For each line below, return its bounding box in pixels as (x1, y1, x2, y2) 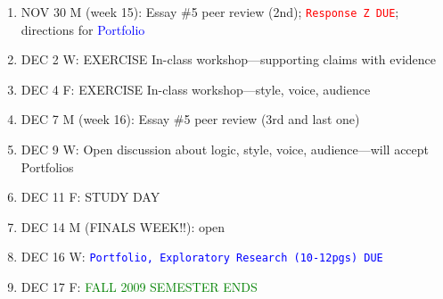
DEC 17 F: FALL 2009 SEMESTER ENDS (21, 278, 258, 296)
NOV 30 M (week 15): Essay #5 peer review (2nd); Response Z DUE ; (21, 3, 399, 21)
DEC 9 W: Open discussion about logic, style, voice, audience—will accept (21, 140, 430, 159)
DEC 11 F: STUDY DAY (21, 187, 160, 206)
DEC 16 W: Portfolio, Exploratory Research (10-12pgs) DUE (21, 247, 383, 266)
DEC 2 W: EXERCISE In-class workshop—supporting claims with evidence (21, 50, 436, 69)
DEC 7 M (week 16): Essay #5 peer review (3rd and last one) (21, 110, 360, 129)
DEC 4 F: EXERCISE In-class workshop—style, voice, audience (21, 79, 371, 98)
